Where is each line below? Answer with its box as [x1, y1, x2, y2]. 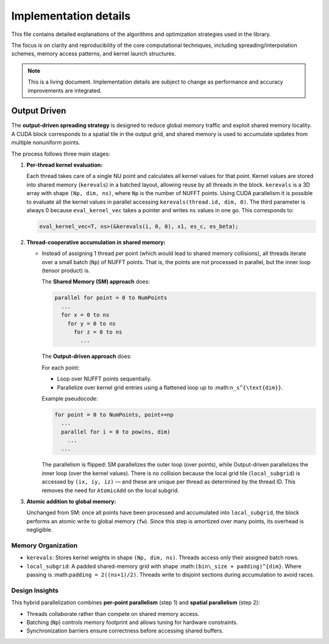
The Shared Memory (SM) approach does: [41, 278, 150, 285]
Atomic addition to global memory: [26, 498, 116, 506]
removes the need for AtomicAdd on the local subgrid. [41, 487, 179, 494]
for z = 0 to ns [74, 329, 122, 335]
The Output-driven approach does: [41, 352, 132, 360]
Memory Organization [11, 541, 78, 549]
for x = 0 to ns [61, 312, 110, 318]
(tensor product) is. [41, 267, 91, 274]
